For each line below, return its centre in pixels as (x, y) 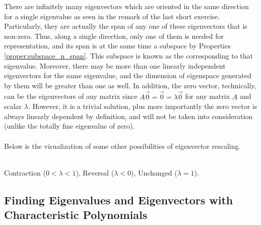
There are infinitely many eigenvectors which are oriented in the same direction (126, 6)
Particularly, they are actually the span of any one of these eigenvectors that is (126, 26)
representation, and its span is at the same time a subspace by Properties (117, 46)
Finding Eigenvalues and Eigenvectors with (119, 200)
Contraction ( (25, 172)
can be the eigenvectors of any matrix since (71, 96)
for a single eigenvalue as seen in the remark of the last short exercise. (112, 16)
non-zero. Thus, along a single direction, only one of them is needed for (114, 36)
